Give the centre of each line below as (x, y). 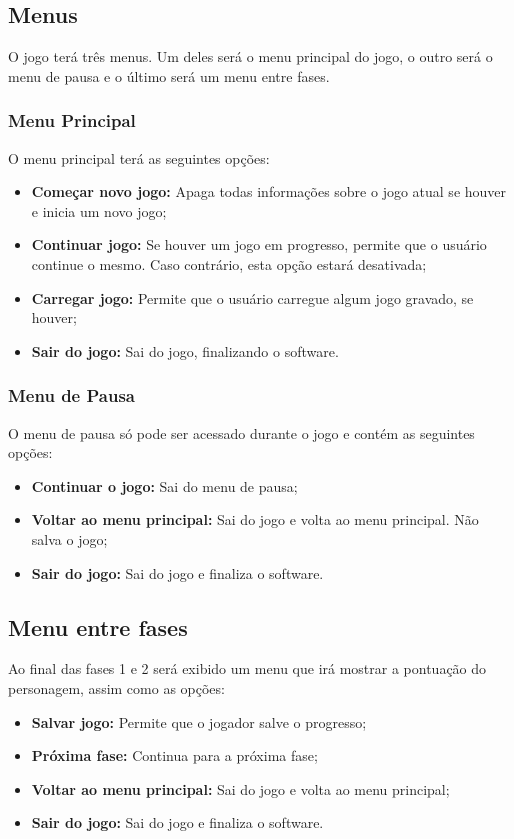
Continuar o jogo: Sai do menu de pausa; (164, 485)
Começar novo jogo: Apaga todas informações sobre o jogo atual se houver (269, 191)
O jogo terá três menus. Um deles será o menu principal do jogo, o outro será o (250, 56)
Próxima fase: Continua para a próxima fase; (174, 755)
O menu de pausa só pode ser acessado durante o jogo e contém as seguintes (241, 432)
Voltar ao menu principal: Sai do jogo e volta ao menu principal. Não (255, 519)
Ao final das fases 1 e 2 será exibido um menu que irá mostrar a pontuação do (247, 668)
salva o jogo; (69, 538)
